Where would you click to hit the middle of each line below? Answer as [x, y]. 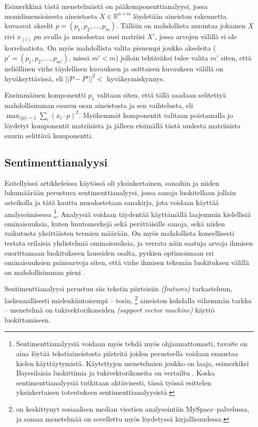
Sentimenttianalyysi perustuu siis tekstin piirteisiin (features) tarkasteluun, [118, 289]
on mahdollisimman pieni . [45, 272]
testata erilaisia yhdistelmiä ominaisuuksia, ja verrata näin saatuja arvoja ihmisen [129, 242]
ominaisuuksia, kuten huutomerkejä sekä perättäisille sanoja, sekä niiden [115, 223]
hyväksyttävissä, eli [34, 78]
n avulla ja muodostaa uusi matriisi [91, 36]
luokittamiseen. [28, 319]
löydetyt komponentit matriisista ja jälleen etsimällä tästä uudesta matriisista [123, 126]
